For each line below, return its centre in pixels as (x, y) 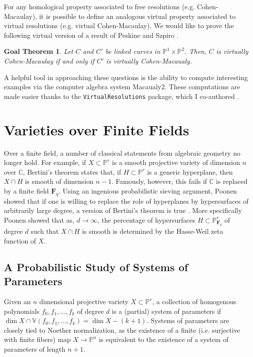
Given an (17, 301)
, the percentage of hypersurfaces (146, 219)
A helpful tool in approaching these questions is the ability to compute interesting (126, 77)
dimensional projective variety (84, 301)
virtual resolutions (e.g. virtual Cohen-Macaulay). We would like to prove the (119, 25)
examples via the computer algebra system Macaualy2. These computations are (122, 87)
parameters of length (35, 349)
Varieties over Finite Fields (97, 129)
